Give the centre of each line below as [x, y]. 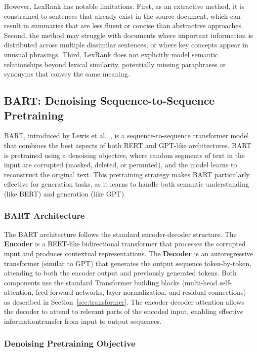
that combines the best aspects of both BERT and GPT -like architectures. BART [128, 145]
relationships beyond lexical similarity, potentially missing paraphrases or [115, 64]
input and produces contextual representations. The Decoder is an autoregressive [128, 253]
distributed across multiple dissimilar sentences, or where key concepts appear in [126, 45]
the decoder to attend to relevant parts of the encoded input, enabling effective [124, 311]
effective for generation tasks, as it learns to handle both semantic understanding [127, 184]
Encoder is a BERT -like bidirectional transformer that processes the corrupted [125, 244]
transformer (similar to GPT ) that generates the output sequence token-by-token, [128, 263]
